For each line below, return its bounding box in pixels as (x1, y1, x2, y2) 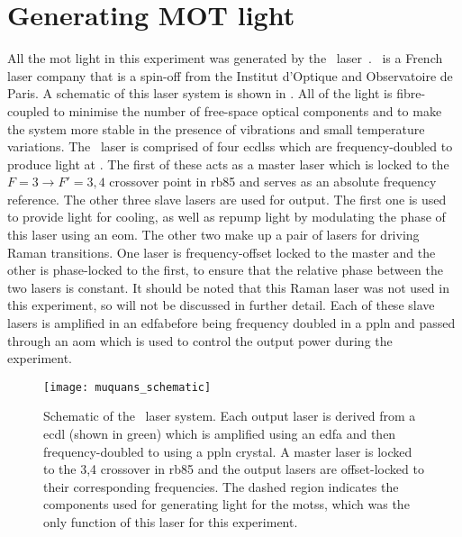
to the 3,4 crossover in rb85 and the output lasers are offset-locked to (43, 460, 424, 478)
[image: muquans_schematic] (43, 380, 212, 394)
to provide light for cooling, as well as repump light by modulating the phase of (7, 207, 446, 226)
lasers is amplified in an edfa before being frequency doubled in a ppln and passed (7, 314, 456, 332)
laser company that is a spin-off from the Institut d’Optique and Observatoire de (7, 66, 453, 85)
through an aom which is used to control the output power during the (7, 331, 393, 350)
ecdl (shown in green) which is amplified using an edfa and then (43, 424, 396, 443)
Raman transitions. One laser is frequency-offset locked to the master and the (7, 242, 436, 261)
